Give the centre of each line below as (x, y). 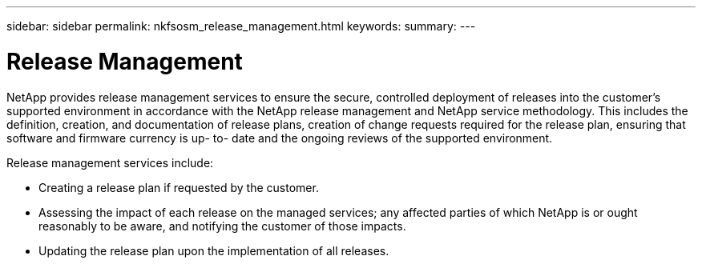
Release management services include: (110, 162)
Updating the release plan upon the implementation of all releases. (214, 250)
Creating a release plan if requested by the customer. (179, 187)
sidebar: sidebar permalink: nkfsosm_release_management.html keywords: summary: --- (241, 26)
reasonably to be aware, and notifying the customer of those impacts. (222, 226)
